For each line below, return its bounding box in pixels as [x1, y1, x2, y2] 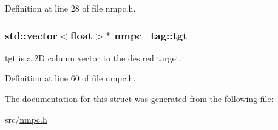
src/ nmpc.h [5, 112, 47, 125]
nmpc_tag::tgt [114, 27, 188, 43]
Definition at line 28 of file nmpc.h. [5, 2, 136, 14]
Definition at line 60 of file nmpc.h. [5, 72, 136, 84]
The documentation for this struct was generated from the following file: [5, 92, 274, 104]
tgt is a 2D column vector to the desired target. [5, 51, 181, 64]
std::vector [5, 27, 58, 43]
